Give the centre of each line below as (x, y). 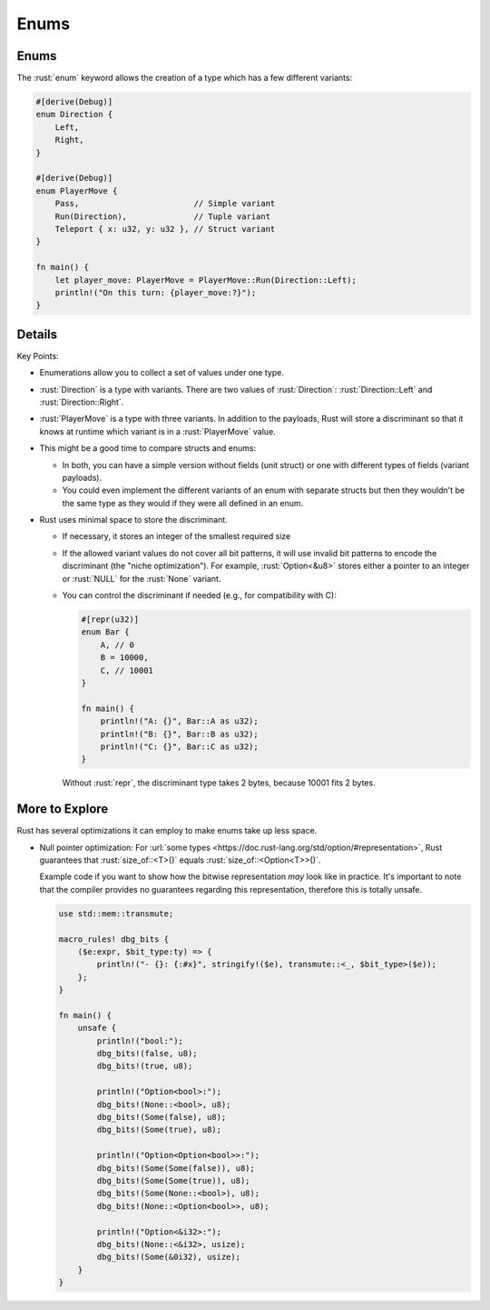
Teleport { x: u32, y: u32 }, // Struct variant (165, 229)
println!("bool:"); (140, 1040)
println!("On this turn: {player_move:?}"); (156, 292)
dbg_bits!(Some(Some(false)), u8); (176, 1168)
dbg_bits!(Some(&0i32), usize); (168, 1257)
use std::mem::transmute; (116, 913)
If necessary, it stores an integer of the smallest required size (176, 536)
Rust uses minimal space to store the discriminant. (134, 520)
